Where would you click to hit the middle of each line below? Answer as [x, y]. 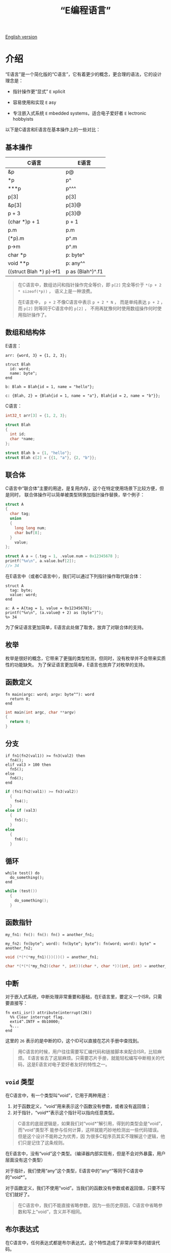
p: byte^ [75, 255]
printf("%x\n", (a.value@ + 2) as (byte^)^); [54, 612]
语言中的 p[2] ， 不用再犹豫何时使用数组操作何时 [106, 308]
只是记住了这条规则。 [45, 1143]
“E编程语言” [85, 10]
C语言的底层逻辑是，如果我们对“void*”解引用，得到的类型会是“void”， [91, 1123]
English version [21, 37]
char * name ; [23, 439]
